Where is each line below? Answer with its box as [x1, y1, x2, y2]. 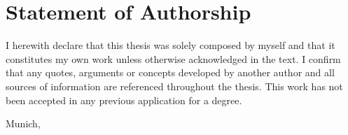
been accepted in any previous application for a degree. [6, 92, 242, 107]
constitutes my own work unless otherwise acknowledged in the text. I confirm [6, 51, 341, 66]
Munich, [6, 116, 41, 131]
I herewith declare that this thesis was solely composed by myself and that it [6, 38, 335, 52]
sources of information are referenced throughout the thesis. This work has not [6, 78, 343, 93]
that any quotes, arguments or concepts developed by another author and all [6, 65, 335, 80]
